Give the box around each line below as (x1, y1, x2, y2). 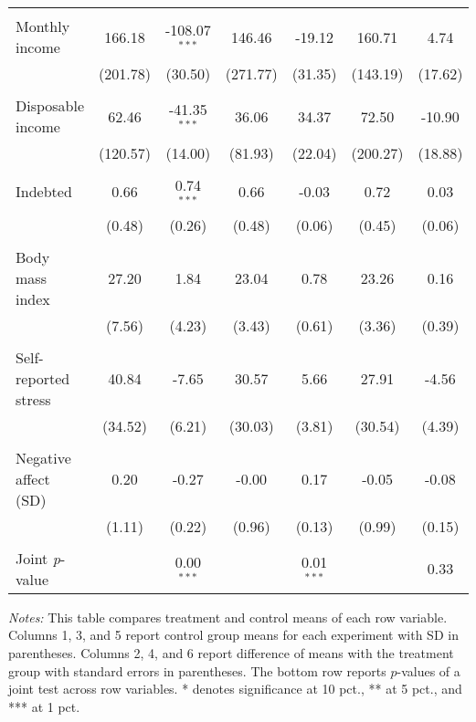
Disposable (16, 95, 85, 116)
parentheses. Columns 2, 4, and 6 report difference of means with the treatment (8, 643, 454, 662)
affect (16, 467, 50, 489)
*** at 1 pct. (8, 696, 80, 716)
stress (16, 388, 51, 410)
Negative (16, 446, 71, 468)
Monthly (16, 16, 70, 37)
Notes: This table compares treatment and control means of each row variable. (8, 607, 448, 626)
